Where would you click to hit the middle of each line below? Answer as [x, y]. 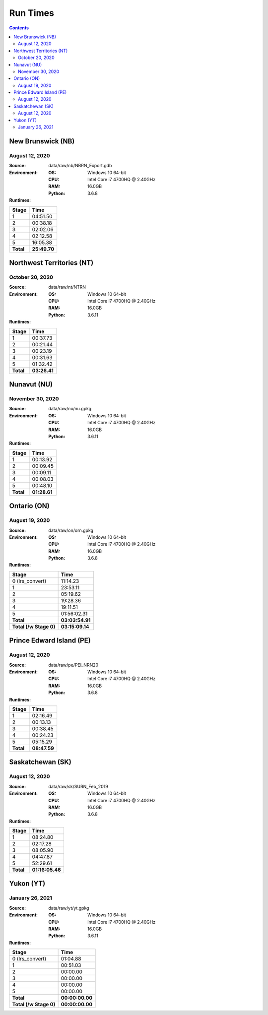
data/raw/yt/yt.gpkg [69, 908]
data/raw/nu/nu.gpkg [70, 409]
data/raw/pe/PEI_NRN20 [73, 665]
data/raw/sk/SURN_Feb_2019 [78, 786]
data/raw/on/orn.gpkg [71, 530]
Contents [19, 28]
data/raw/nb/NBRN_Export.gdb [80, 166]
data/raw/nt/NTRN [67, 287]
